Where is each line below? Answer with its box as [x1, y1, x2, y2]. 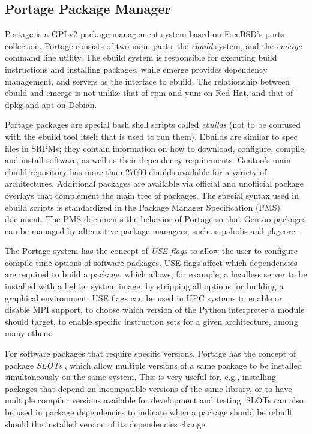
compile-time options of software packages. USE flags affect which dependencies [5, 256, 298, 268]
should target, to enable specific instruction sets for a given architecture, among [5, 315, 298, 327]
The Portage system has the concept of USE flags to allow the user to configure [5, 244, 298, 257]
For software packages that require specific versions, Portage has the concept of [5, 347, 296, 360]
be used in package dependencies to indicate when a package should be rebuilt [5, 406, 293, 418]
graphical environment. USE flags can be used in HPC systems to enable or [5, 291, 283, 304]
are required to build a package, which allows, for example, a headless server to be [5, 268, 307, 280]
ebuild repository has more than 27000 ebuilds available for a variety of [5, 165, 267, 178]
